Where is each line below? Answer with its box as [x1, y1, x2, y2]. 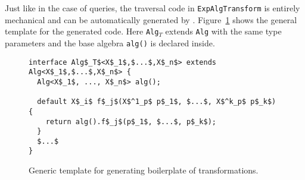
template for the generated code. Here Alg [5, 25, 159, 37]
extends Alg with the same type [165, 25, 282, 37]
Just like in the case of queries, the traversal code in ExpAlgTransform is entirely [5, 2, 300, 14]
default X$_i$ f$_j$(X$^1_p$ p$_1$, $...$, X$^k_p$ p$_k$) [37, 97, 276, 106]
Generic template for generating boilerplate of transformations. [29, 164, 259, 176]
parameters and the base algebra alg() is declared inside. [5, 36, 215, 49]
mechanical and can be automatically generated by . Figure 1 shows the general [5, 13, 297, 26]
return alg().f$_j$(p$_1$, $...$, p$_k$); [45, 117, 216, 126]
